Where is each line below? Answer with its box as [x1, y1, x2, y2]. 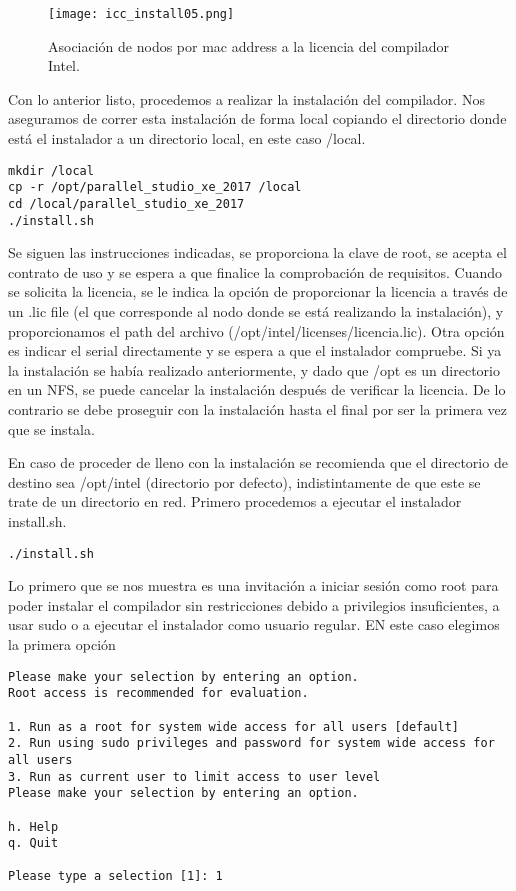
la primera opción [8, 634, 116, 654]
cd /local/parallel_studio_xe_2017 [8, 196, 245, 211]
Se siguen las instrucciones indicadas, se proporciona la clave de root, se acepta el [8, 242, 507, 263]
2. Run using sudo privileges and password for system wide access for [8, 736, 495, 751]
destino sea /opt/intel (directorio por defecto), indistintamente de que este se [8, 471, 481, 492]
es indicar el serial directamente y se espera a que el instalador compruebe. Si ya [8, 340, 502, 361]
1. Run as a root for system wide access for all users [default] [8, 719, 460, 734]
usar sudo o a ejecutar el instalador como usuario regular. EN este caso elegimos [8, 614, 500, 635]
